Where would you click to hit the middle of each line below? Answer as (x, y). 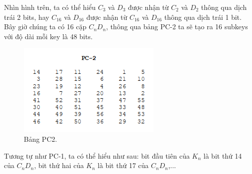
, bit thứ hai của (59, 165)
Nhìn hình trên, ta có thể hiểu (50, 7)
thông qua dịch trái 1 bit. (203, 17)
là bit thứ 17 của (123, 165)
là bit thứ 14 (223, 155)
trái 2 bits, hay (27, 17)
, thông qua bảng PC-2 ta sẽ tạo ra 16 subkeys (177, 27)
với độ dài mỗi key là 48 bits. (48, 36)
